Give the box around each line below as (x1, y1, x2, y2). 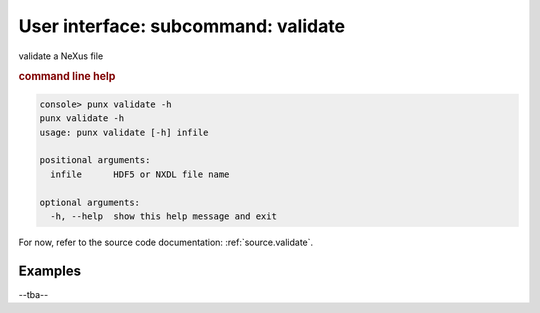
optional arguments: (39, 196, 140, 208)
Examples (18, 262, 82, 279)
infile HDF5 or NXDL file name (50, 168, 230, 180)
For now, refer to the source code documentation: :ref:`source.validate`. (18, 236, 314, 248)
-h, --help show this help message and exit (50, 210, 277, 222)
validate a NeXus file (18, 50, 104, 62)
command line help (18, 70, 116, 84)
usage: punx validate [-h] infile (39, 126, 209, 138)
